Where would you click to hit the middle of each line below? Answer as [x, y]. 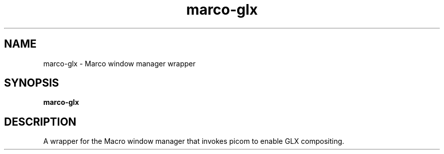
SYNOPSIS [32, 83]
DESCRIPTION [40, 122]
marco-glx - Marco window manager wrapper [119, 63]
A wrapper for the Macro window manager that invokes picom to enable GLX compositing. [194, 141]
